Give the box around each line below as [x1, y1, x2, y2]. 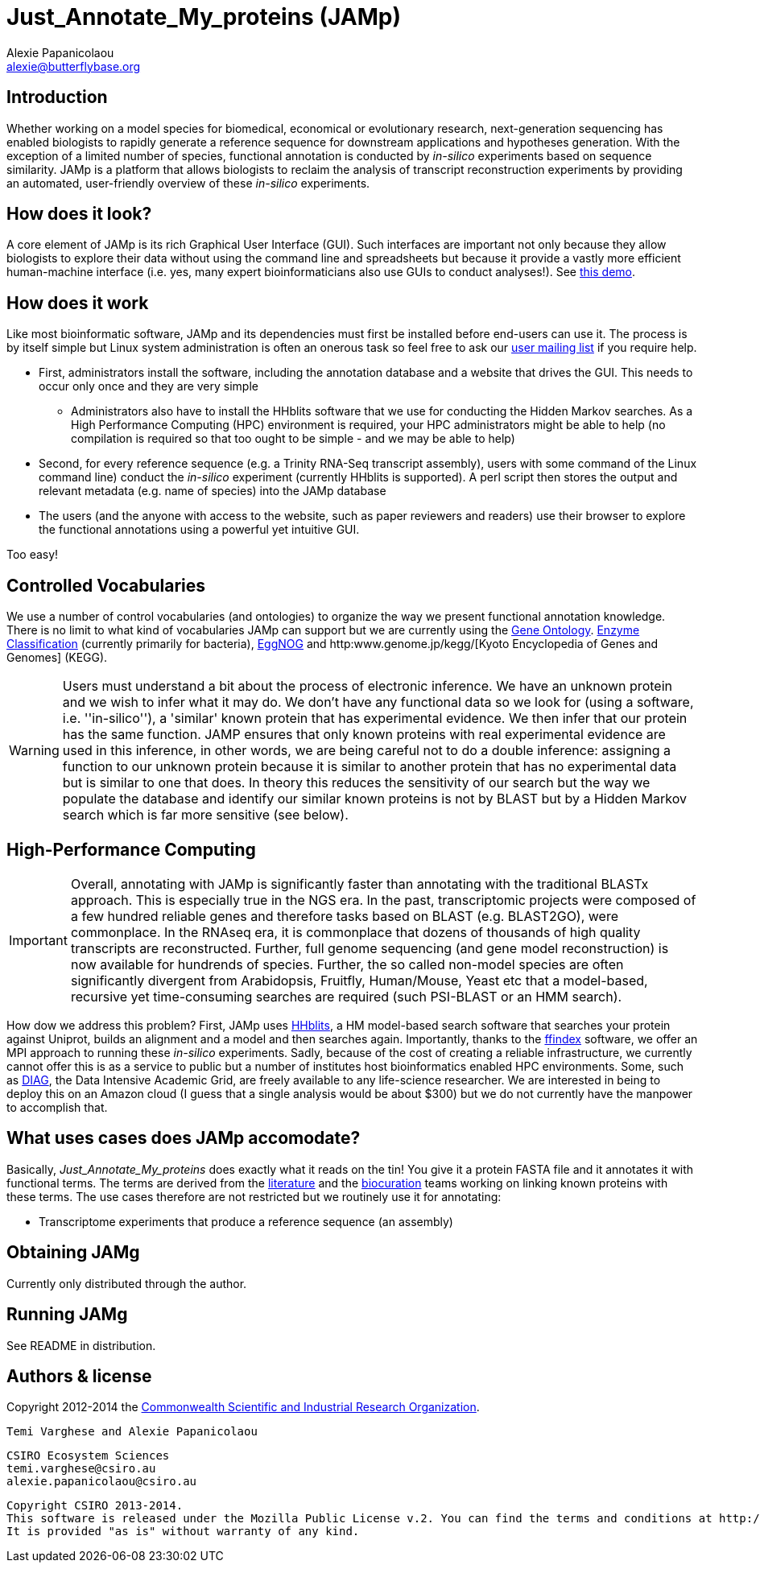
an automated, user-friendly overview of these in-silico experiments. [6, 175, 370, 190]
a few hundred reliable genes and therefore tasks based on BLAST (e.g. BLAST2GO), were [70, 907, 619, 924]
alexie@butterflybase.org [6, 59, 141, 73]
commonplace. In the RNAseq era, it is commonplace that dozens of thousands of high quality [70, 923, 641, 940]
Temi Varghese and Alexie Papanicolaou [6, 1425, 258, 1439]
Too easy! [6, 547, 59, 562]
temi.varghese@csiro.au [6, 1462, 156, 1476]
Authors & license [6, 1365, 152, 1386]
